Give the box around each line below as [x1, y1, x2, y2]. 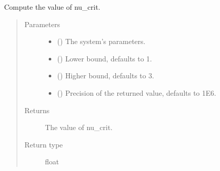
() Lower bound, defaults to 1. [57, 53, 152, 63]
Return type [24, 139, 63, 149]
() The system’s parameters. [57, 36, 146, 47]
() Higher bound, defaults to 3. [57, 70, 154, 81]
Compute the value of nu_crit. [4, 2, 101, 12]
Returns [24, 104, 50, 115]
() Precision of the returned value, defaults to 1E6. [57, 87, 216, 98]
